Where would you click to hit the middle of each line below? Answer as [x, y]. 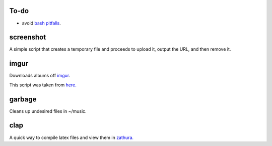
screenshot [28, 37]
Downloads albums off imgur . [40, 76]
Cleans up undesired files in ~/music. [48, 111]
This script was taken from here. [43, 85]
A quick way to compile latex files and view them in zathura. [71, 137]
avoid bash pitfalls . [41, 23]
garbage [23, 99]
